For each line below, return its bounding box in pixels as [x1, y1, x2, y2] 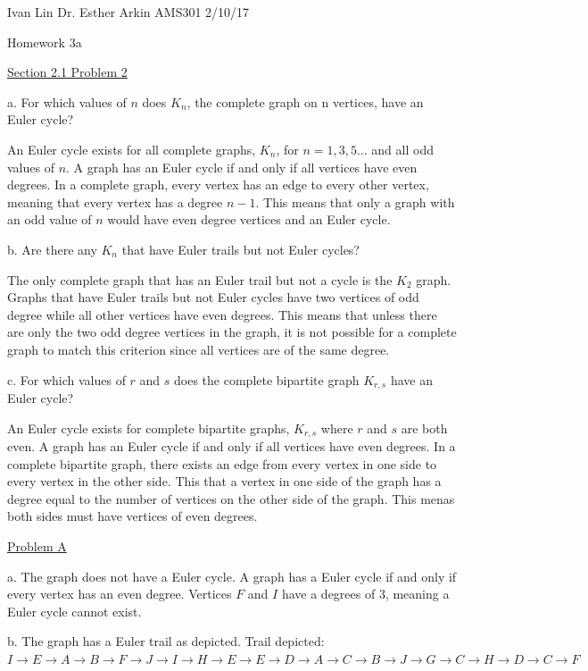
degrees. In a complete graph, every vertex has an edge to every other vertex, [7, 175, 429, 194]
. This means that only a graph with [255, 192, 455, 211]
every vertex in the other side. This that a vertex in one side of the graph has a [7, 472, 442, 491]
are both [401, 418, 448, 437]
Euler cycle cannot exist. [7, 601, 142, 620]
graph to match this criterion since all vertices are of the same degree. [7, 340, 390, 358]
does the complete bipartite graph [174, 370, 360, 389]
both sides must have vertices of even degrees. [7, 507, 258, 525]
